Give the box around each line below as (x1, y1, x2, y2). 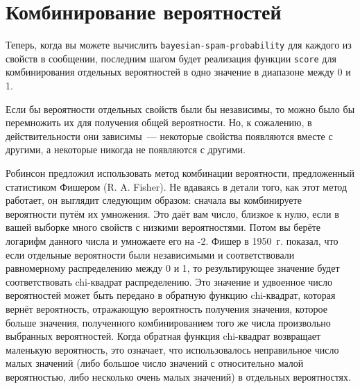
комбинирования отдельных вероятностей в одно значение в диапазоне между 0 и (6, 64, 351, 79)
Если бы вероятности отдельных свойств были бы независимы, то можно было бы (6, 101, 355, 116)
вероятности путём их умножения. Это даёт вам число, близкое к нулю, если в (6, 206, 339, 221)
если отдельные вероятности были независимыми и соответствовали (6, 247, 295, 261)
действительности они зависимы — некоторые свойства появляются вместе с (6, 128, 333, 143)
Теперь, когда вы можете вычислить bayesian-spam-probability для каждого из (6, 37, 352, 52)
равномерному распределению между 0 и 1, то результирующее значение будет (6, 261, 340, 275)
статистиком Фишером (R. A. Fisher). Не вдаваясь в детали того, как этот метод (6, 179, 348, 193)
